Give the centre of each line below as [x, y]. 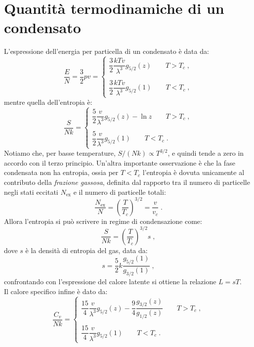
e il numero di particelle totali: [120, 192]
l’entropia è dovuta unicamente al [193, 172]
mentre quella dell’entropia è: [48, 102]
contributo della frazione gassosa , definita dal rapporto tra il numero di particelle [127, 182]
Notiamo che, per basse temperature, [60, 153]
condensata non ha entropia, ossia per [61, 172]
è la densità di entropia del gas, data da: [86, 250]
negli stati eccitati [31, 192]
